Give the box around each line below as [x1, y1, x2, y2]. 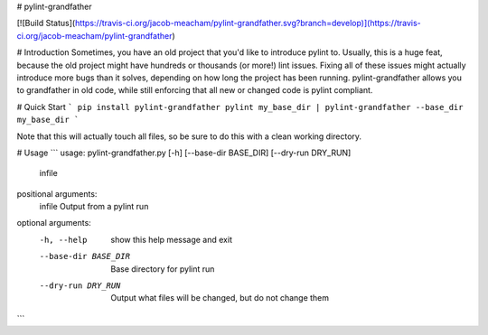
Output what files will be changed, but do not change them [110, 293, 330, 303]
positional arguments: [16, 188, 98, 199]
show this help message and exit [110, 234, 232, 245]
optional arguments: [16, 218, 92, 228]
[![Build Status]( [16, 18, 76, 29]
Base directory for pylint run [110, 263, 215, 275]
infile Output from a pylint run [39, 201, 149, 212]
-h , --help [39, 235, 88, 245]
